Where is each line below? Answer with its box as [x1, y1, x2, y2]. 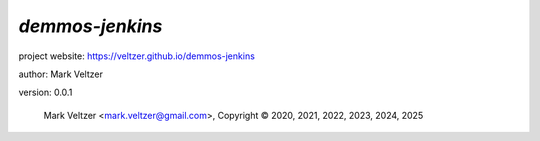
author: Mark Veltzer [18, 68, 104, 80]
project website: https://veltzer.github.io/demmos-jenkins [18, 50, 255, 62]
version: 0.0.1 [18, 86, 73, 99]
